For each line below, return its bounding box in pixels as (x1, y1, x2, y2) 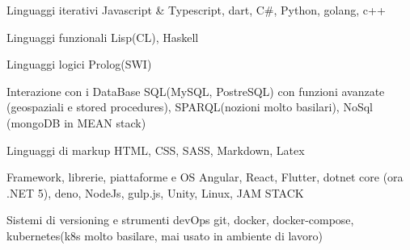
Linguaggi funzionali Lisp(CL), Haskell (6, 28, 199, 45)
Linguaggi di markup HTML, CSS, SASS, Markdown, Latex (6, 141, 305, 158)
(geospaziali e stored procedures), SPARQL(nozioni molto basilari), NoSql (6, 98, 373, 115)
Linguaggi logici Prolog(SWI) (6, 56, 152, 73)
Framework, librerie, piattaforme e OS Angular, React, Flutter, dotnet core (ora (6, 169, 404, 185)
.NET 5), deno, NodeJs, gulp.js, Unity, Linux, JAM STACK (6, 184, 304, 201)
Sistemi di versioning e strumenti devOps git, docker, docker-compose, (6, 211, 354, 228)
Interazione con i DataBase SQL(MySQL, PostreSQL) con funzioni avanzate (6, 82, 385, 99)
